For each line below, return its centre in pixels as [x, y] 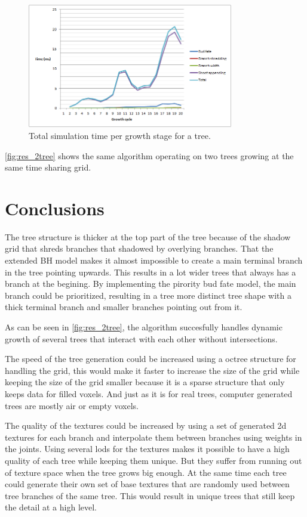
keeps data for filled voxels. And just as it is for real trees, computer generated [149, 394]
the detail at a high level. [51, 507]
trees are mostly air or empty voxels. [72, 405]
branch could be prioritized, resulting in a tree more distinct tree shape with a [148, 295]
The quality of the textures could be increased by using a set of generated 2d [146, 425]
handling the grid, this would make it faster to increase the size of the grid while [152, 370]
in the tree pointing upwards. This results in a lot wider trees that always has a [151, 272]
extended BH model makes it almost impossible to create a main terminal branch [154, 260]
